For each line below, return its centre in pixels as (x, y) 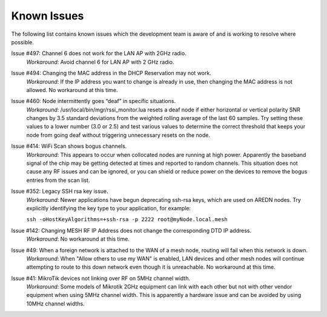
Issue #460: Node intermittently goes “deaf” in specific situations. (93, 101)
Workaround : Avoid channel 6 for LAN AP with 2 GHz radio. (101, 62)
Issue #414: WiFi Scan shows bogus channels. (69, 146)
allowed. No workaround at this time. (72, 90)
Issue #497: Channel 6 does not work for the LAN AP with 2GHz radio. (99, 53)
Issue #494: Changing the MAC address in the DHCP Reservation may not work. (111, 73)
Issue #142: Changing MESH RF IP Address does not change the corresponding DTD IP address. (131, 230)
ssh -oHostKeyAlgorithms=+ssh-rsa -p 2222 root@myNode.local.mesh (127, 219)
